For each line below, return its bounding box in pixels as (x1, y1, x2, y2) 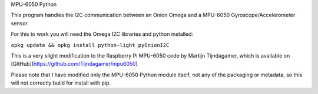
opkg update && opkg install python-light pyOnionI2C (11, 42, 170, 48)
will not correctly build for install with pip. (11, 79, 111, 86)
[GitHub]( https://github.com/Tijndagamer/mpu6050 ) (11, 61, 138, 68)
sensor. (11, 19, 29, 26)
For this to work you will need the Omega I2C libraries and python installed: (11, 31, 194, 38)
